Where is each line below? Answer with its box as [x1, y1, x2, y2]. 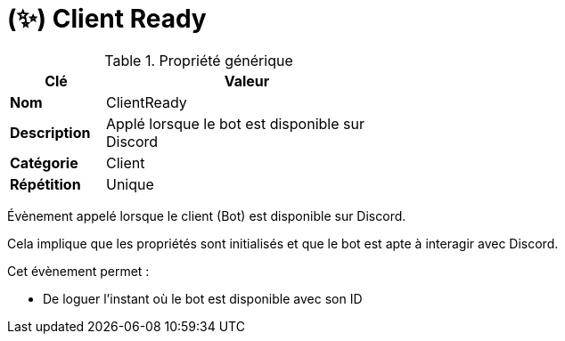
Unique [106, 175, 154, 193]
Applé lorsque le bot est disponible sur [106, 114, 364, 133]
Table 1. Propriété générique [104, 51, 293, 69]
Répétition [10, 175, 81, 193]
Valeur [224, 71, 270, 90]
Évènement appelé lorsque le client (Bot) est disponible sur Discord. [7, 207, 406, 223]
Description [10, 123, 91, 142]
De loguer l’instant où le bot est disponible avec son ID [43, 290, 363, 306]
